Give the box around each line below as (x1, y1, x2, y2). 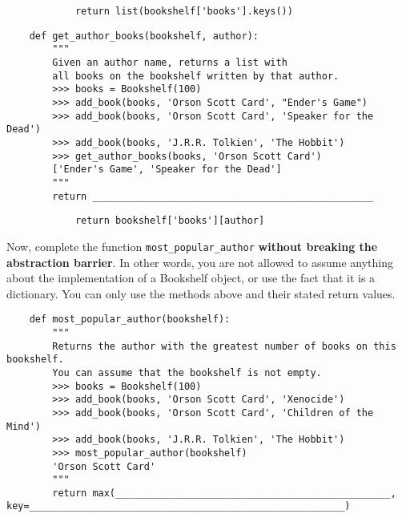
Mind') (6, 420, 41, 432)
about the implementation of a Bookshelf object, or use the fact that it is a (6, 269, 376, 286)
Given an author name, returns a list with (52, 56, 287, 68)
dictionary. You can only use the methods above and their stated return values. (6, 285, 396, 301)
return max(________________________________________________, (52, 487, 396, 499)
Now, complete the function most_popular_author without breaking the (6, 237, 378, 254)
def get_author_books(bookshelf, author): (29, 30, 259, 42)
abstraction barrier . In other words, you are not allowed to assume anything (6, 253, 393, 270)
